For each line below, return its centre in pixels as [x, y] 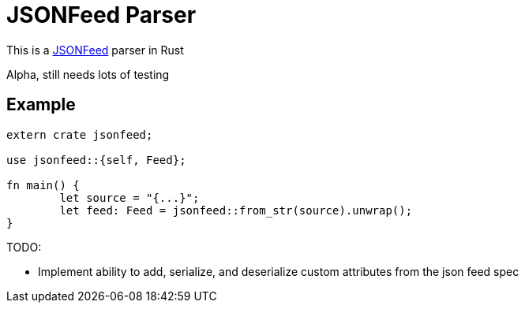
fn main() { [43, 185]
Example [41, 105]
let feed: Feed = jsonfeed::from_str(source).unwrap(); [236, 210]
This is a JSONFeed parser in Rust [95, 50]
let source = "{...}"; [129, 197]
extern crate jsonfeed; [80, 134]
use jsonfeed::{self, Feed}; [96, 160]
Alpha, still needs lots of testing [88, 74]
